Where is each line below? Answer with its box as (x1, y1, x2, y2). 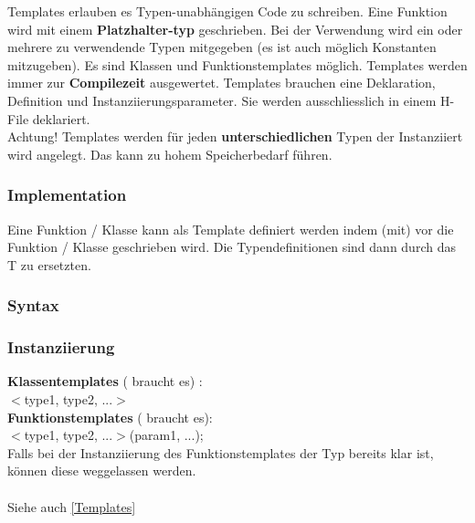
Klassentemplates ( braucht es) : (7, 371, 203, 391)
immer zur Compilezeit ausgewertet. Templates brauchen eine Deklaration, (7, 73, 436, 92)
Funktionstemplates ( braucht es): (7, 407, 213, 426)
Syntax (7, 294, 59, 317)
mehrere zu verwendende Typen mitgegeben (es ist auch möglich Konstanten (7, 37, 437, 57)
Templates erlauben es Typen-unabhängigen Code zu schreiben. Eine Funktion (7, 2, 448, 20)
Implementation (7, 183, 127, 206)
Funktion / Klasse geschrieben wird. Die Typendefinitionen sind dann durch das (7, 237, 456, 256)
